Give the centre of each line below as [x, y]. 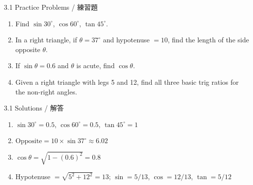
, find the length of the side [208, 40]
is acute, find [96, 65]
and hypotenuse [126, 40]
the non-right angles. [46, 91]
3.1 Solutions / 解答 [34, 108]
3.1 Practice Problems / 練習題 [51, 7]
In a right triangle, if [46, 40]
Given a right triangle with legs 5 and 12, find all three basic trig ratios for [127, 82]
